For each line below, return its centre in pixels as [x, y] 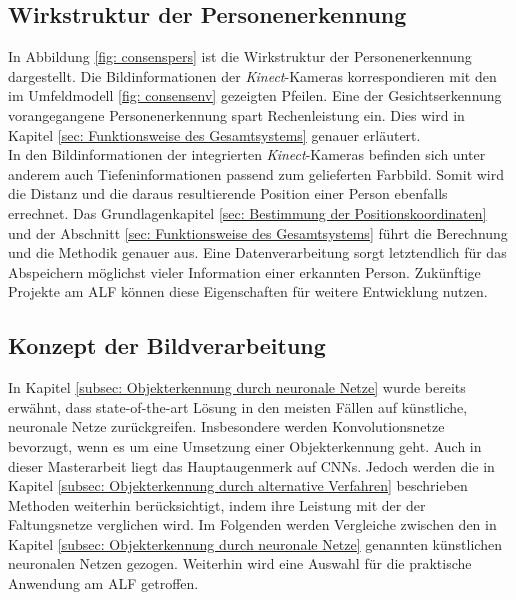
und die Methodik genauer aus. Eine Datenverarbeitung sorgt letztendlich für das [257, 252]
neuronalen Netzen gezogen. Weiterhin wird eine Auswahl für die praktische [240, 563]
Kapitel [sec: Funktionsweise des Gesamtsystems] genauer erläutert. [214, 134]
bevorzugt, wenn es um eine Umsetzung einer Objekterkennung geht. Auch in [245, 445]
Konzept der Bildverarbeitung [167, 345]
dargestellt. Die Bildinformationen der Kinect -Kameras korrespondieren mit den [252, 75]
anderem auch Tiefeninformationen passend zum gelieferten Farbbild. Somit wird [256, 173]
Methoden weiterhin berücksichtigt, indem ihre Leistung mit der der [217, 504]
